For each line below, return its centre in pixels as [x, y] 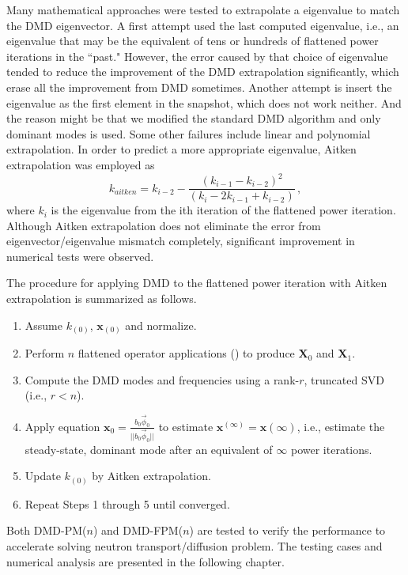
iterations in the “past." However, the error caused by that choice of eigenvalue [197, 56]
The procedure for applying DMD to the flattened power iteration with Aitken [197, 283]
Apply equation [62, 426]
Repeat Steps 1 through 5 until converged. [127, 503]
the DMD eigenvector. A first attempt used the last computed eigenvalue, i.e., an [203, 25]
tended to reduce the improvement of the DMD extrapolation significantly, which [203, 72]
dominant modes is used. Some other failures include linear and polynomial [189, 133]
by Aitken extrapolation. [151, 476]
